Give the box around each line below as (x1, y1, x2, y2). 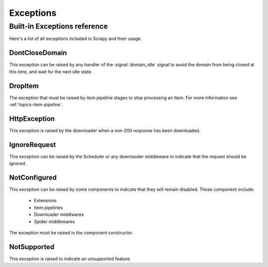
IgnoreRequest (9, 140, 56, 149)
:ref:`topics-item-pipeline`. (9, 102, 63, 107)
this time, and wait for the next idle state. (9, 68, 93, 74)
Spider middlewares (34, 218, 75, 224)
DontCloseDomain (9, 49, 67, 57)
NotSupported (9, 243, 55, 251)
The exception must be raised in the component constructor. (9, 230, 134, 236)
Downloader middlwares (34, 212, 84, 217)
